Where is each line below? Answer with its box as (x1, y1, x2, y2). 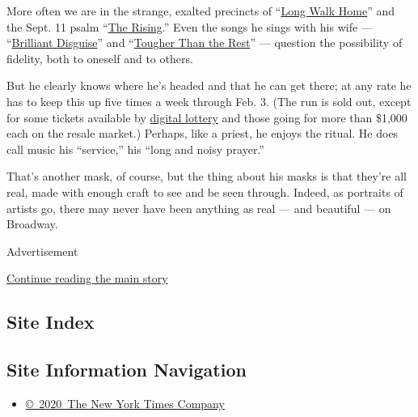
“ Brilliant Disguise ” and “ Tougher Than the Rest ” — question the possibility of (6, 34, 403, 51)
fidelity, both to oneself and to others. (6, 49, 193, 66)
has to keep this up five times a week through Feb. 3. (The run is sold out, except (6, 92, 412, 109)
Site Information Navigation (6, 357, 247, 382)
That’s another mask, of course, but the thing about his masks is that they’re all (6, 168, 407, 185)
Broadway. (6, 215, 58, 232)
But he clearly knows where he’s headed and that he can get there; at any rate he (6, 77, 412, 94)
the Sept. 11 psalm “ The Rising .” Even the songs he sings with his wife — (6, 18, 373, 35)
